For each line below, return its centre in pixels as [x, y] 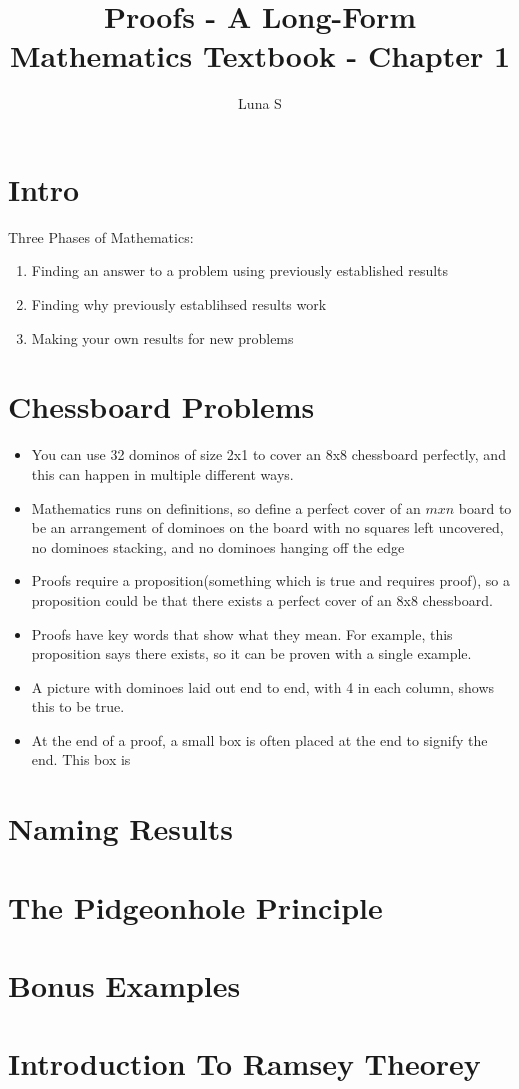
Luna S [260, 103]
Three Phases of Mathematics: [101, 236]
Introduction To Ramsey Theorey [244, 1063]
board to [485, 507]
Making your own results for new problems [162, 337]
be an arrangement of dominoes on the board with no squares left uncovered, [267, 527]
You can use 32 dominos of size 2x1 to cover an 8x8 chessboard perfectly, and [268, 454]
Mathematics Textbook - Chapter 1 [260, 55]
